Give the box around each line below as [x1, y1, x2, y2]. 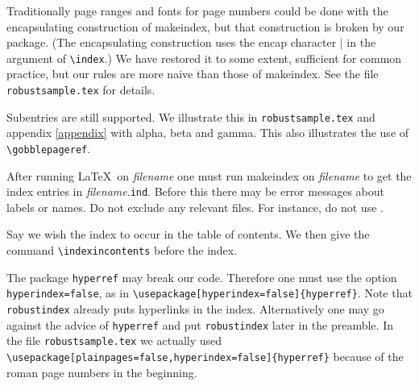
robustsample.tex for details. [6, 81, 156, 98]
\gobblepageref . [6, 139, 91, 156]
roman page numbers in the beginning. [6, 363, 197, 380]
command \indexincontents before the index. [6, 242, 238, 259]
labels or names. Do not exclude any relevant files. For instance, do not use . [6, 198, 384, 215]
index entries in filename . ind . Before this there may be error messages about [6, 183, 384, 200]
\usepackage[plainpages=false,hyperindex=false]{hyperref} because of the [6, 347, 404, 364]
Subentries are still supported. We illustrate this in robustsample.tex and [6, 108, 375, 125]
